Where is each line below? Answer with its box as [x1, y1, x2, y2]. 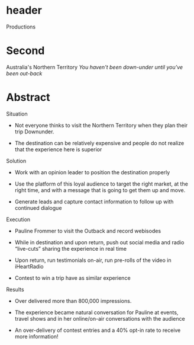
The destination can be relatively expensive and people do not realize [14, 139, 185, 146]
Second [6, 44, 45, 57]
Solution [6, 157, 27, 164]
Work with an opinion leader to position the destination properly [14, 168, 170, 175]
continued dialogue [14, 204, 62, 211]
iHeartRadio [14, 263, 44, 270]
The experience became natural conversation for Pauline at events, [14, 309, 179, 316]
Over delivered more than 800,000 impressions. [14, 297, 132, 304]
